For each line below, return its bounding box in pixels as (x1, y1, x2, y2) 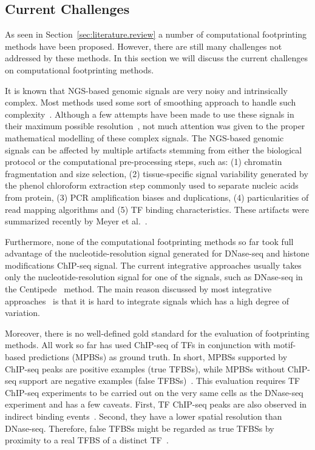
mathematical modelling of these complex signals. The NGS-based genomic (5, 131, 284, 144)
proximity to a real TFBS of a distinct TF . (5, 434, 169, 446)
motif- (273, 338, 296, 351)
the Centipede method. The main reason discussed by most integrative (5, 283, 272, 295)
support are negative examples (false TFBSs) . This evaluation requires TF (19, 374, 300, 387)
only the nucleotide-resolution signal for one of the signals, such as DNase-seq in (5, 270, 303, 283)
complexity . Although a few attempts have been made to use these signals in (5, 107, 294, 120)
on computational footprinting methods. (5, 63, 154, 76)
